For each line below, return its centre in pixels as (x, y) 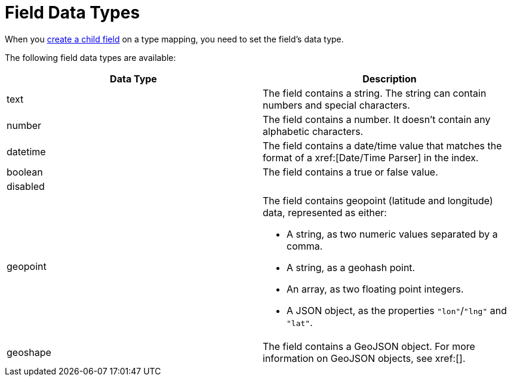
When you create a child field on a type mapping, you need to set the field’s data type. (174, 39)
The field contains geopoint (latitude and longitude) (378, 200)
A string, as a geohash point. (351, 267)
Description (390, 79)
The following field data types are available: (90, 57)
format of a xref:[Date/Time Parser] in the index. (371, 157)
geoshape (29, 352)
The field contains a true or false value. (350, 172)
